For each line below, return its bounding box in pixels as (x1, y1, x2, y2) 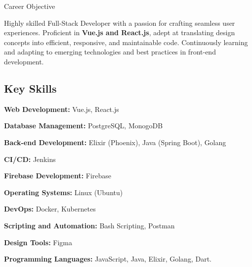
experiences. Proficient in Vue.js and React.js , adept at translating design (4, 27, 235, 38)
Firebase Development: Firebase (4, 170, 112, 181)
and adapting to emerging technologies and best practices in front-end (4, 47, 216, 57)
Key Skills (4, 80, 57, 96)
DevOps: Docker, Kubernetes (4, 204, 96, 214)
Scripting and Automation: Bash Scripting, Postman (4, 220, 175, 230)
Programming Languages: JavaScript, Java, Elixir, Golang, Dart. (4, 254, 211, 264)
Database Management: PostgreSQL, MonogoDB (4, 120, 163, 131)
